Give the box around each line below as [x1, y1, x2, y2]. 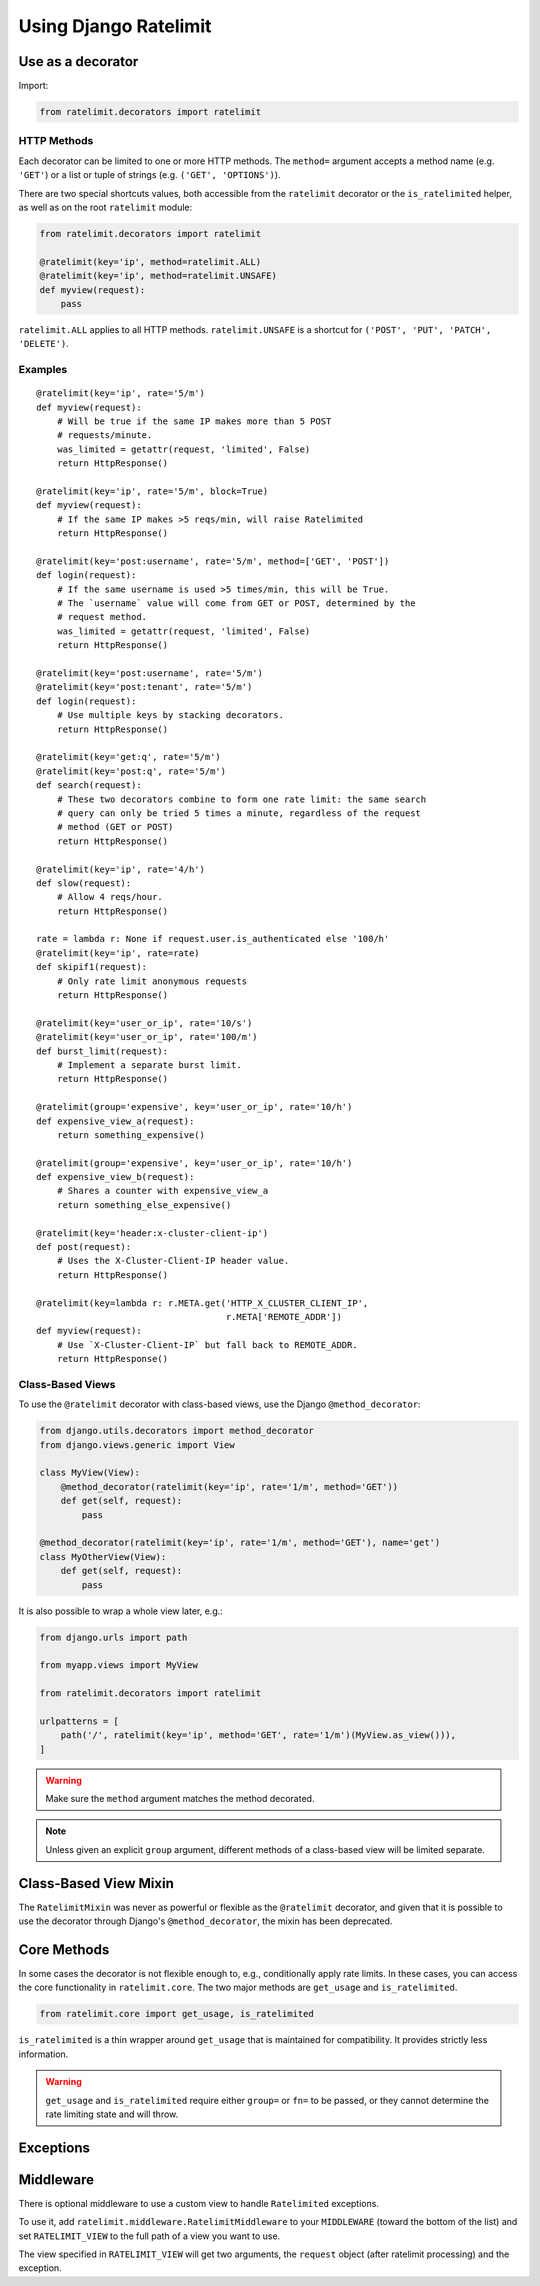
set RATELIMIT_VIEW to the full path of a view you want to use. [18, 2230, 281, 2242]
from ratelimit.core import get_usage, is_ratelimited [39, 2008, 314, 2020]
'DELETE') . [18, 338, 69, 350]
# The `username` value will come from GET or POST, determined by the [56, 598, 416, 609]
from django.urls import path [39, 1631, 188, 1643]
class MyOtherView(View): [39, 1551, 167, 1562]
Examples [18, 363, 68, 377]
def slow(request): [36, 877, 132, 889]
